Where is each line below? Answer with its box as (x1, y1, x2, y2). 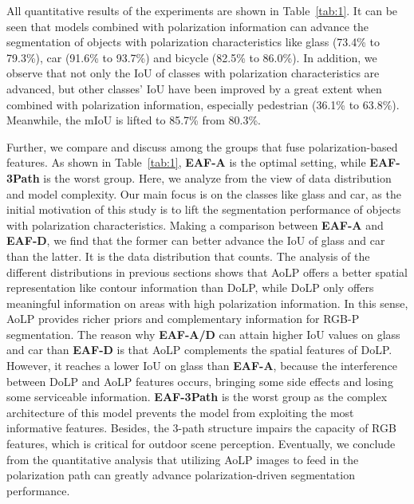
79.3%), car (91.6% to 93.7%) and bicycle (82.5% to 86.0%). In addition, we (6, 49, 377, 65)
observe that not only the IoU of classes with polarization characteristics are (6, 65, 380, 81)
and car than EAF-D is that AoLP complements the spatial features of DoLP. (6, 341, 392, 358)
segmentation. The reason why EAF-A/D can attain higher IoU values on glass (6, 325, 400, 342)
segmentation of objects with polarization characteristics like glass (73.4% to (6, 33, 380, 50)
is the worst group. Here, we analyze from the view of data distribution (43, 169, 392, 186)
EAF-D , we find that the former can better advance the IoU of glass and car (6, 232, 385, 249)
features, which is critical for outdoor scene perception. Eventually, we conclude (6, 435, 396, 452)
